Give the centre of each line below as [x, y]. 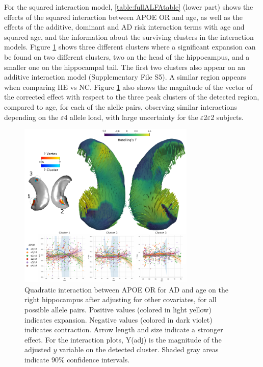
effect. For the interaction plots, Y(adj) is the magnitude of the [123, 339]
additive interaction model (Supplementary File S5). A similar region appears [125, 77]
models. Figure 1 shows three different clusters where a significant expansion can [130, 47]
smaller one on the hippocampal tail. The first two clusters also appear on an [125, 67]
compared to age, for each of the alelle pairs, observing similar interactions [121, 106]
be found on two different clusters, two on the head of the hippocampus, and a [127, 56]
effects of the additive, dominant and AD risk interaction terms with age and [124, 27]
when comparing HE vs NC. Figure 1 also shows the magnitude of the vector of [128, 87]
